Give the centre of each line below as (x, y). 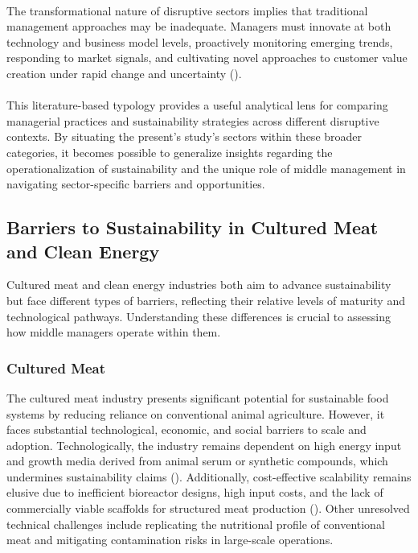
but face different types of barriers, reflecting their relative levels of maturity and (206, 300)
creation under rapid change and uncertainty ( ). (124, 73)
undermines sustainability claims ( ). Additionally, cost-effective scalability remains (209, 476)
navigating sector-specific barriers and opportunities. (136, 184)
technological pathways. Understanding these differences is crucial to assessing (199, 316)
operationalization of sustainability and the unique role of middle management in (206, 168)
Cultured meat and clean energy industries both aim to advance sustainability (199, 285)
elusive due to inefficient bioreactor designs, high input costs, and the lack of (195, 492)
